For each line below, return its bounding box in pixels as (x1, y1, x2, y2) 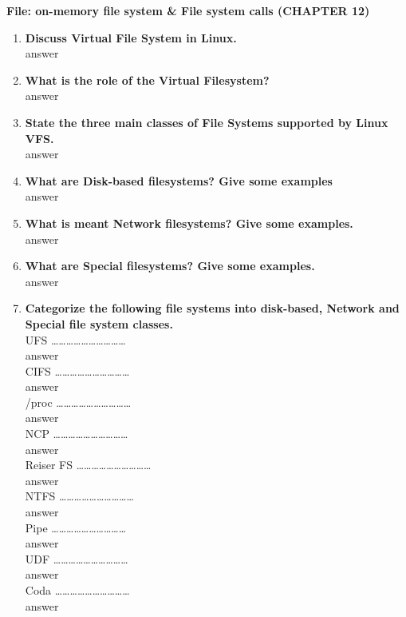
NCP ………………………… (25, 425, 128, 442)
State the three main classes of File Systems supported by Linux (25, 113, 388, 130)
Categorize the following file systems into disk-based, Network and (25, 300, 400, 316)
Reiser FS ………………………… (25, 456, 152, 473)
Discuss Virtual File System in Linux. (25, 29, 237, 46)
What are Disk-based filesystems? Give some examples (25, 172, 333, 189)
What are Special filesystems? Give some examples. (25, 257, 315, 274)
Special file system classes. (25, 315, 173, 332)
